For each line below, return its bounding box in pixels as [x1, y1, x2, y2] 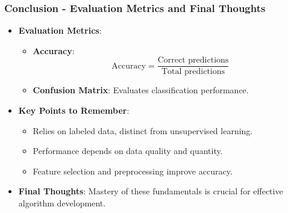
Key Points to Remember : [18, 104, 130, 117]
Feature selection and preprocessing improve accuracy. [33, 164, 233, 177]
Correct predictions [157, 56, 229, 65]
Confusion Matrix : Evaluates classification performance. [33, 84, 249, 96]
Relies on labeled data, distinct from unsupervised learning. [33, 124, 253, 137]
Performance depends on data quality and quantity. [33, 144, 223, 157]
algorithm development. [18, 197, 106, 209]
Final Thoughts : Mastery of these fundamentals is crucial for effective [18, 185, 283, 197]
